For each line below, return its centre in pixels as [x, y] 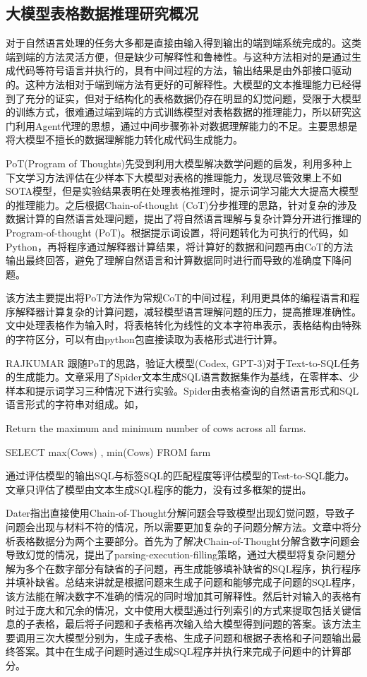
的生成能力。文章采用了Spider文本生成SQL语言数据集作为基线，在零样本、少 [182, 377]
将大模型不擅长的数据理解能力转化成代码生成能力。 [124, 139]
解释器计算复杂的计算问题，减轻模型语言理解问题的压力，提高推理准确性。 [188, 311]
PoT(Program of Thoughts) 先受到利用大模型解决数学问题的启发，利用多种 [174, 163]
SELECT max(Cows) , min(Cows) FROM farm [108, 451]
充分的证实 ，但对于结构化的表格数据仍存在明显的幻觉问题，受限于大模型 [193, 98]
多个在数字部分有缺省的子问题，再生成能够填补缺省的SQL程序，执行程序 [193, 568]
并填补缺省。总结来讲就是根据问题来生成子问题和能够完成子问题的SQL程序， [183, 582]
